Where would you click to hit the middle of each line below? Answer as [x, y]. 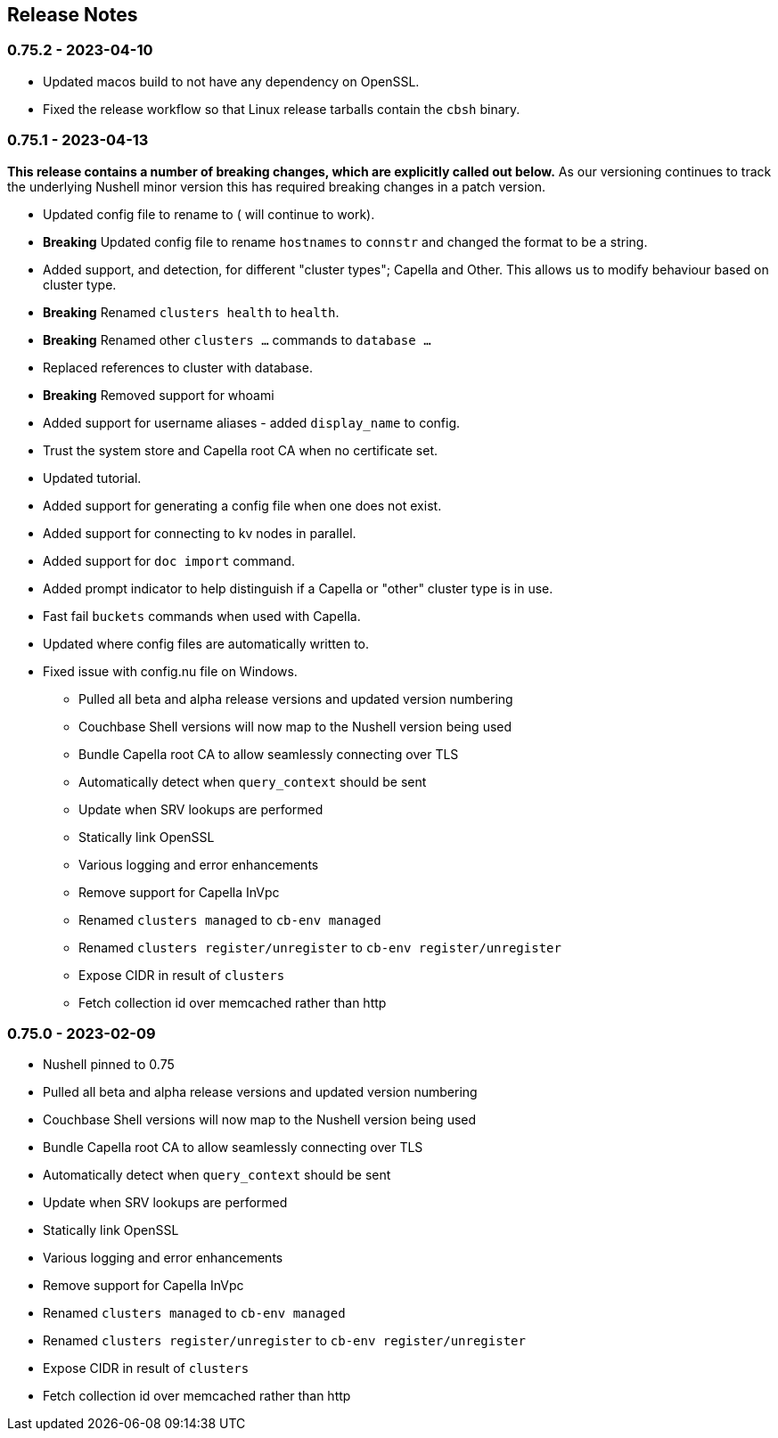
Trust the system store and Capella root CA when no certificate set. [241, 450]
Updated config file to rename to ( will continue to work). [209, 214]
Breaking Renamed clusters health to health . [191, 312]
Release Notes [73, 15]
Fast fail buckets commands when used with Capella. [202, 616]
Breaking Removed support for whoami [159, 395]
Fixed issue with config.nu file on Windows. [170, 671]
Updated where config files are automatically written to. [206, 643]
